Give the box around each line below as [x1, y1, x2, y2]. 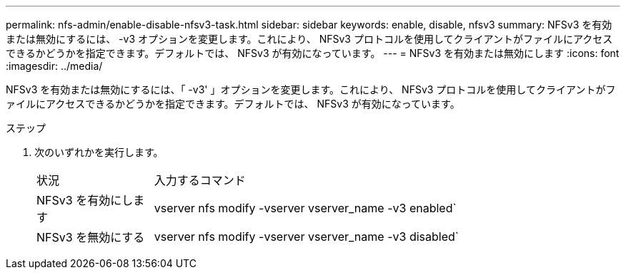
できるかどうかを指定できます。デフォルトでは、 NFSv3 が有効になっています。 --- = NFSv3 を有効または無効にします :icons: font [6, 47, 620, 59]
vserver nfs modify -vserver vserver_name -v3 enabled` [154, 201, 457, 215]
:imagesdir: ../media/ [6, 60, 103, 72]
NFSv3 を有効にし [36, 193, 134, 207]
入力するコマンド [154, 173, 246, 187]
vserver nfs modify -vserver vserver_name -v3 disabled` [154, 229, 459, 244]
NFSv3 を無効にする [36, 230, 145, 244]
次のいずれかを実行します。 [34, 146, 164, 158]
